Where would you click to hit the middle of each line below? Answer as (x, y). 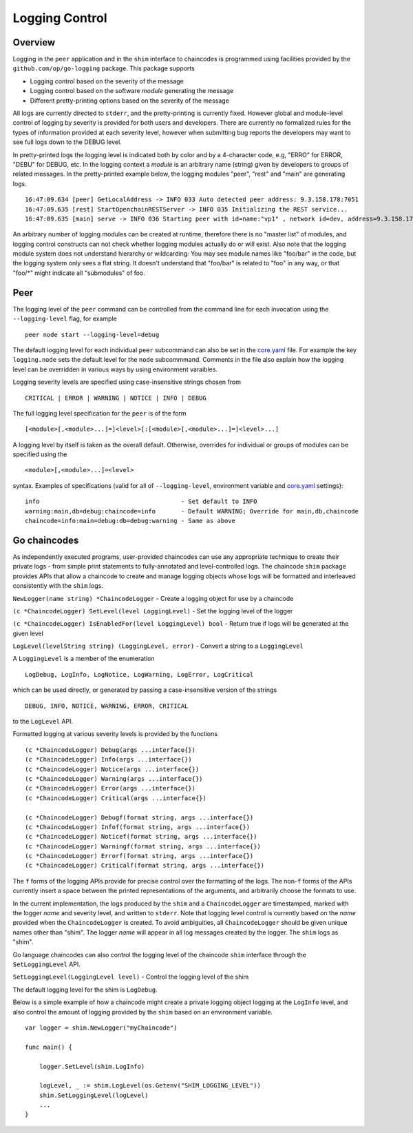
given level (28, 633)
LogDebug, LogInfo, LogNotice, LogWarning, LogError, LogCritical (139, 674)
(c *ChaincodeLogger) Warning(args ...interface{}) (114, 778)
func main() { (49, 1047)
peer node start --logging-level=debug (92, 335)
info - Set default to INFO (141, 502)
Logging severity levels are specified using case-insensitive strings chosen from (127, 382)
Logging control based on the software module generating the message (132, 91)
